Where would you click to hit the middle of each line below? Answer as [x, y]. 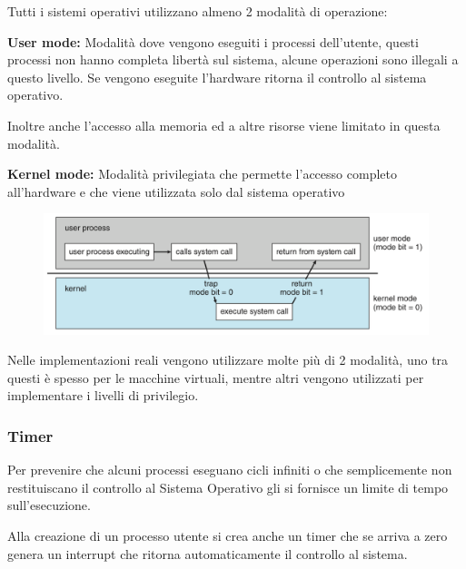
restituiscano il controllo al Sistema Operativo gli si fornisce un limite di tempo [228, 487]
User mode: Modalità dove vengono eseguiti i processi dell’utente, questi [213, 41]
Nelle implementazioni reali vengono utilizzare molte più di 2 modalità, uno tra [228, 360]
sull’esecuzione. [49, 505]
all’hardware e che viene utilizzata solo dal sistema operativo [176, 191]
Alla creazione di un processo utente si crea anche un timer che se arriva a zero [228, 536]
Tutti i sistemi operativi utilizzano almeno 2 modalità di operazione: [198, 11]
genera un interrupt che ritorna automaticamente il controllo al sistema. [208, 553]
